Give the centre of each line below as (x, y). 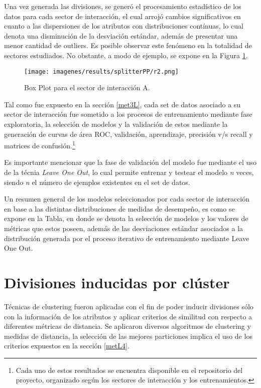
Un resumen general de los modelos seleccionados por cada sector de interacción (127, 199)
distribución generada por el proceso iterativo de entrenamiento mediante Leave (127, 238)
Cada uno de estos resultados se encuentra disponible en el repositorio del (129, 370)
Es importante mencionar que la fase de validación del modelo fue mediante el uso (130, 162)
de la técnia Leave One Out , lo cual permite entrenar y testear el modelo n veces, (129, 172)
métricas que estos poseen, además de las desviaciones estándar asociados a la (124, 228)
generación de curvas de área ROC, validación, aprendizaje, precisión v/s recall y (128, 134)
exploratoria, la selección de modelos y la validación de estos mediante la (116, 124)
